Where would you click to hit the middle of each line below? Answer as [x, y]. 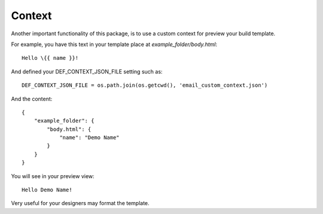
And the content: [32, 99]
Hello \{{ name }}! [50, 58]
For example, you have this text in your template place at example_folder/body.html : [114, 44]
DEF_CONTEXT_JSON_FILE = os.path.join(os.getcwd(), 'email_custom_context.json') [145, 85]
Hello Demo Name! [47, 190]
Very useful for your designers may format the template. [80, 203]
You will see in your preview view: [53, 176]
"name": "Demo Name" [89, 138]
